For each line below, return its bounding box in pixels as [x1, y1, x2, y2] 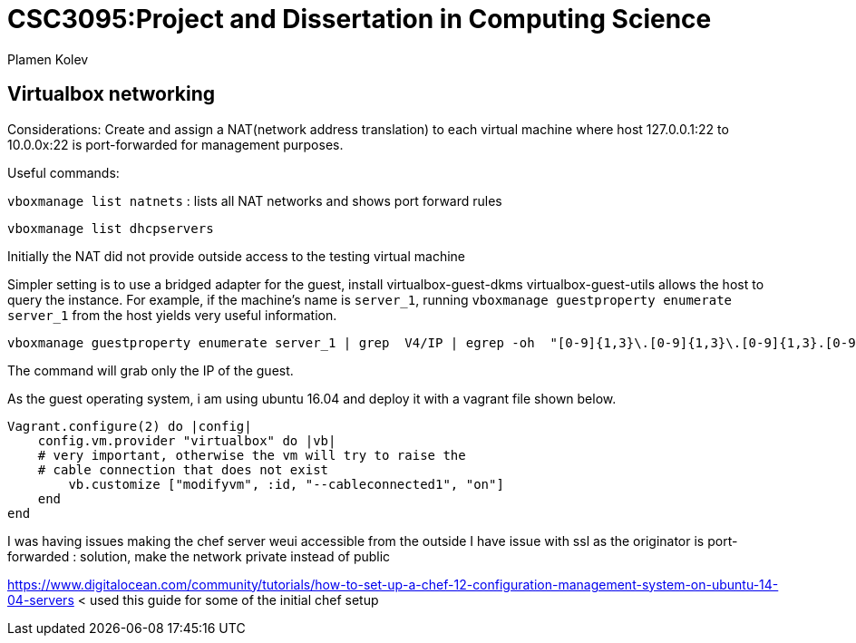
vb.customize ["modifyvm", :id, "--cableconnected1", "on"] [68, 476, 504, 492]
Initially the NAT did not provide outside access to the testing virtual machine [7, 248, 465, 264]
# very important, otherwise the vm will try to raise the [37, 447, 466, 463]
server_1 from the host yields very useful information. [7, 307, 337, 323]
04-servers [7, 591, 74, 608]
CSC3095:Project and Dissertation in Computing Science [7, 4, 712, 34]
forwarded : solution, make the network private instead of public [7, 548, 391, 564]
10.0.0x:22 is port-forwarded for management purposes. [7, 136, 344, 152]
